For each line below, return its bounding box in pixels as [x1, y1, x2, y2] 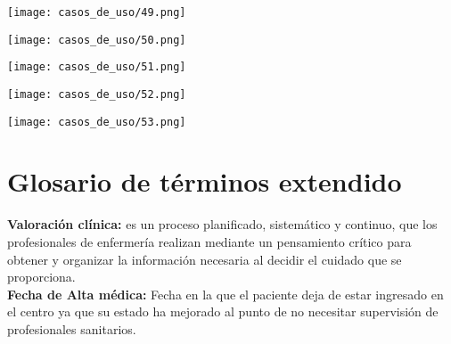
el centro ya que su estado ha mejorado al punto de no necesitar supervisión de [7, 302, 439, 321]
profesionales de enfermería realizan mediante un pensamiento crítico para [7, 233, 412, 250]
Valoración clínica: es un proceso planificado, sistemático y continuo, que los [7, 215, 438, 233]
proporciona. [7, 267, 76, 286]
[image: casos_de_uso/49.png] [7, 6, 186, 19]
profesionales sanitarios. [7, 319, 136, 338]
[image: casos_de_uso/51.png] [7, 61, 186, 74]
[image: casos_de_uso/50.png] [7, 33, 186, 46]
